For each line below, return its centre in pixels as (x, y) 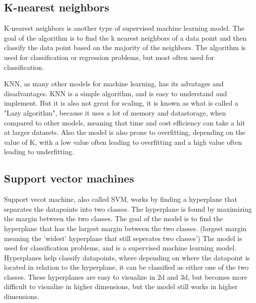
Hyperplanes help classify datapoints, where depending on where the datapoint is (127, 257)
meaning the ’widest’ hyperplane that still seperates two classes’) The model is (123, 238)
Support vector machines (69, 178)
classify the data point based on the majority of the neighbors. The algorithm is (125, 47)
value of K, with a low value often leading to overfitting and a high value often (123, 142)
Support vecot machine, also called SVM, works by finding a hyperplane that (121, 199)
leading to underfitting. (39, 151)
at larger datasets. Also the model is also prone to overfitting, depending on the (125, 132)
